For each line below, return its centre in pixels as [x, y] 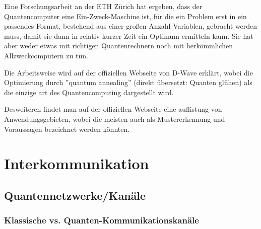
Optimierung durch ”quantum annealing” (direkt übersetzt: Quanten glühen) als [128, 82]
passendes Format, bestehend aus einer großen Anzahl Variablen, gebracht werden [131, 26]
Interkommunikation [77, 163]
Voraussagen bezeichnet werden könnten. [67, 129]
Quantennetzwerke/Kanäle [75, 195]
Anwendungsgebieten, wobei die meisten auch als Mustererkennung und [115, 119]
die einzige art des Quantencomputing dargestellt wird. [89, 92]
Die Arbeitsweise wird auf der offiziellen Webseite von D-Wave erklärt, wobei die [128, 72]
